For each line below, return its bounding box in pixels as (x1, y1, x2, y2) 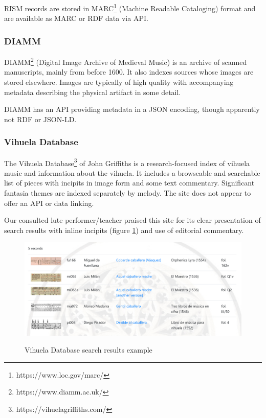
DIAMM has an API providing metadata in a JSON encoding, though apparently (4, 104, 260, 114)
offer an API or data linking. (4, 197, 94, 208)
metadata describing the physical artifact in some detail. (4, 86, 181, 97)
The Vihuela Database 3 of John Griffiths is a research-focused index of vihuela (4, 156, 250, 168)
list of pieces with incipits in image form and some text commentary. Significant (4, 177, 255, 188)
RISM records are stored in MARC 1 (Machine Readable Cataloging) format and (4, 2, 256, 13)
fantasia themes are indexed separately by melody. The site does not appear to (4, 187, 251, 198)
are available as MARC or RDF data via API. (4, 13, 148, 24)
